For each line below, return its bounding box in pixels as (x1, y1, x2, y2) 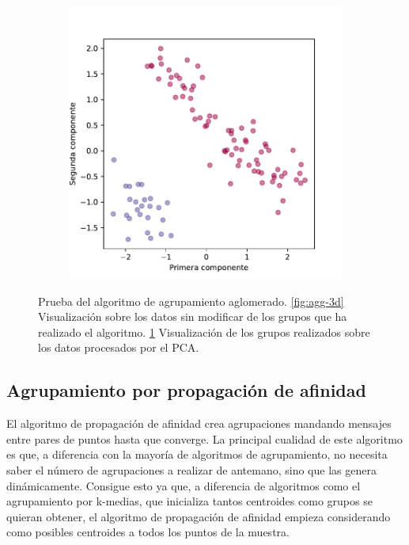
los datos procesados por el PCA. (38, 339, 199, 356)
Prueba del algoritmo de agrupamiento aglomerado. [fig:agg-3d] (38, 292, 344, 309)
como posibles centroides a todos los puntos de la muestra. (6, 524, 290, 540)
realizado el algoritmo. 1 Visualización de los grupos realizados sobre (38, 323, 370, 340)
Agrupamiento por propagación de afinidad (6, 378, 366, 402)
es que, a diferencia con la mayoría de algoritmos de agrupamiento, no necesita (6, 446, 388, 463)
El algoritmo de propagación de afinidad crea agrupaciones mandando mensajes (6, 415, 392, 432)
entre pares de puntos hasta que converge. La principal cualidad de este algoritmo (6, 430, 403, 447)
